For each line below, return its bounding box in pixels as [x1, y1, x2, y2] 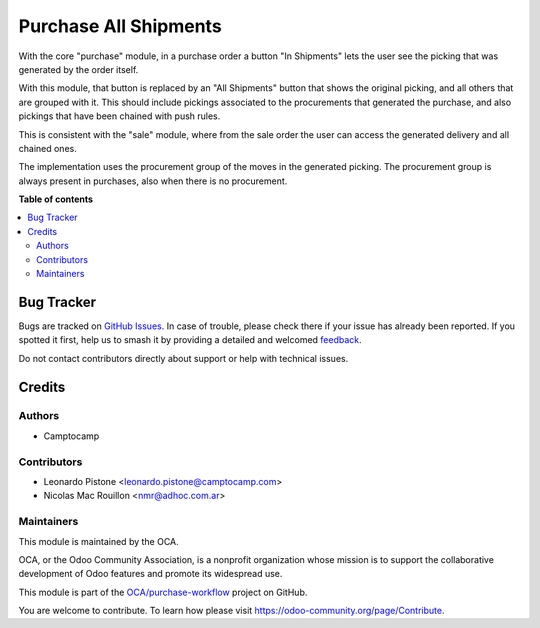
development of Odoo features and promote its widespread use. [18, 568, 283, 580]
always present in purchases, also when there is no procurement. [18, 175, 288, 187]
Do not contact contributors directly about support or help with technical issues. [18, 352, 349, 364]
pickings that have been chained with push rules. [18, 110, 221, 122]
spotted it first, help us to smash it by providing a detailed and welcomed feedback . [18, 334, 362, 346]
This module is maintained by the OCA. [18, 535, 179, 547]
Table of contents [18, 193, 94, 205]
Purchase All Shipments [18, 15, 222, 37]
